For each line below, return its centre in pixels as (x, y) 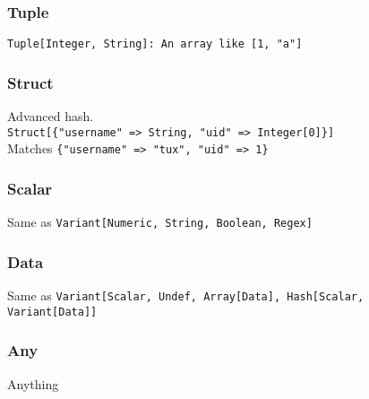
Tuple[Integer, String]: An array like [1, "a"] (155, 44)
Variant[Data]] (52, 312)
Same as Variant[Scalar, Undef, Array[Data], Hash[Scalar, (186, 295)
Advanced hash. (51, 116)
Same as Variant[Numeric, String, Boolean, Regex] (160, 222)
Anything (33, 383)
